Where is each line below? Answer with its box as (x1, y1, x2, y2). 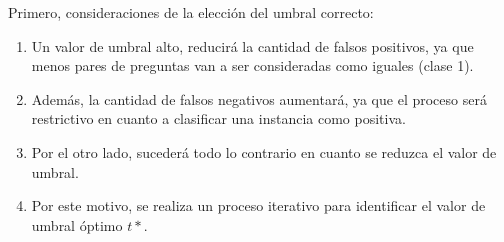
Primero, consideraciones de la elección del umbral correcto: (8, 2, 374, 22)
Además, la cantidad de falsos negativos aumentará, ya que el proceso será (31, 88, 487, 109)
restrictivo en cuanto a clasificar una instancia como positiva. (31, 108, 406, 129)
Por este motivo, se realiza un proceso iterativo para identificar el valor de (31, 195, 486, 216)
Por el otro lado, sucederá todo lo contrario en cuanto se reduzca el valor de (31, 141, 497, 162)
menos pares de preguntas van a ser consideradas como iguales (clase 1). (31, 55, 474, 76)
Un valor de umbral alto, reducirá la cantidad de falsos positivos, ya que (31, 35, 474, 56)
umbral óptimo (31, 214, 123, 235)
